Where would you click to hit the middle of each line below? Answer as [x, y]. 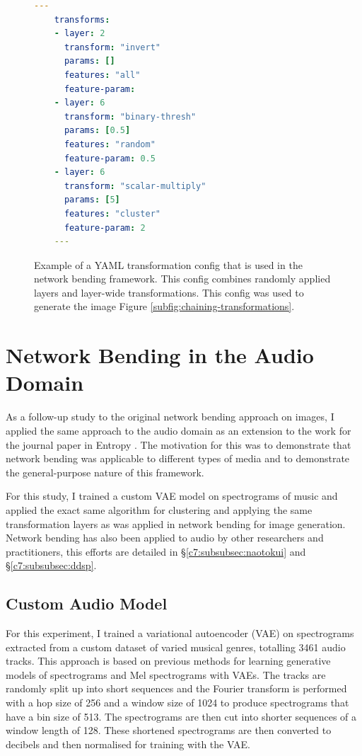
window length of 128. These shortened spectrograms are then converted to [169, 730]
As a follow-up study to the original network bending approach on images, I [170, 417]
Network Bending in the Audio [160, 355]
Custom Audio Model [87, 603]
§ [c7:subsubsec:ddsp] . [51, 565]
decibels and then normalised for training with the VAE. [128, 744]
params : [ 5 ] [92, 200]
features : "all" [102, 75]
